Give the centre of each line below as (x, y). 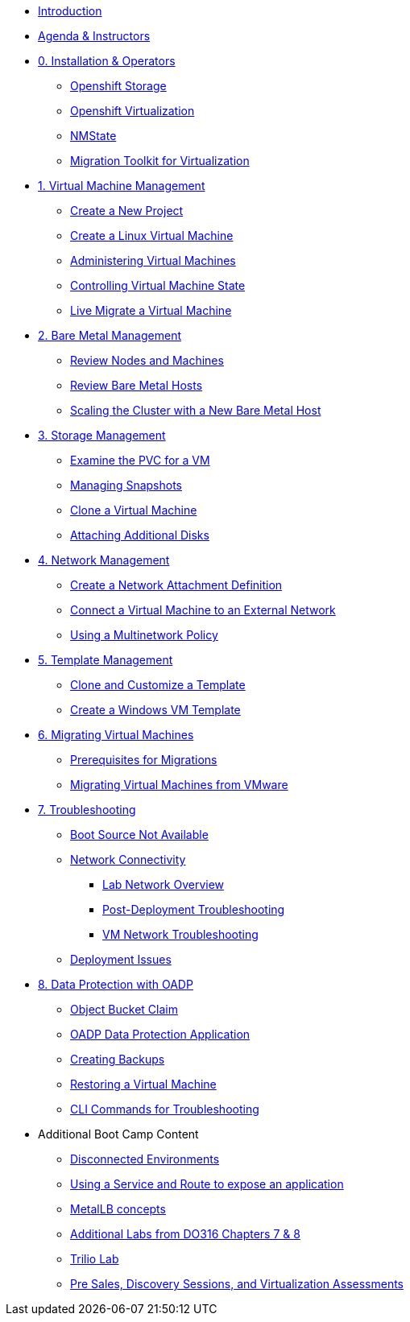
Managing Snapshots (126, 485)
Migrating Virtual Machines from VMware (179, 785)
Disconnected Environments (145, 1159)
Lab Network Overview (164, 884)
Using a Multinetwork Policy (144, 635)
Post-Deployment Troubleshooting (194, 909)
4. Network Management (104, 560)
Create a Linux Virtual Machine (152, 235)
